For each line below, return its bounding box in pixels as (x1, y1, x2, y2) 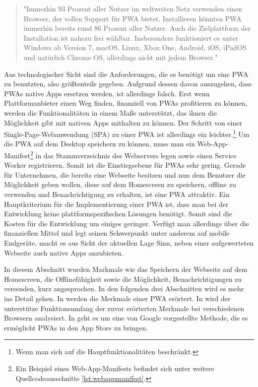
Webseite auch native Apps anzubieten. (4, 247, 124, 258)
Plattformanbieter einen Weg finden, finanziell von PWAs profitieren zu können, (4, 98, 247, 108)
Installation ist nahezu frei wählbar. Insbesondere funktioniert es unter (23, 32, 239, 43)
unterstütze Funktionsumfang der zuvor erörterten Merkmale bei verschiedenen (4, 303, 245, 313)
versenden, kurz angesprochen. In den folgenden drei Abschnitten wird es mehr (4, 283, 244, 294)
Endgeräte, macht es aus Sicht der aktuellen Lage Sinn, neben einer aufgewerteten (4, 237, 254, 248)
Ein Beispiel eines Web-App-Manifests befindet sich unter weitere (15, 363, 214, 373)
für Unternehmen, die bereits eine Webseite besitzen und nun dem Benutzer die (4, 169, 246, 180)
